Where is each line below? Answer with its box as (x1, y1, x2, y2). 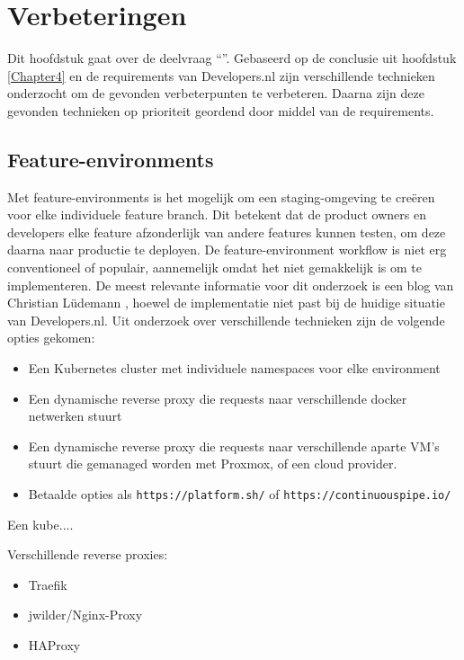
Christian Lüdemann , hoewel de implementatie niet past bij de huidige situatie (7, 293, 445, 312)
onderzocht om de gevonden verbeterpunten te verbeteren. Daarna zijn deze (7, 84, 424, 103)
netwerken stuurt (28, 406, 122, 425)
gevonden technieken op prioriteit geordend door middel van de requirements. (7, 101, 434, 120)
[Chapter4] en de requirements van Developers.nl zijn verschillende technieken (7, 66, 435, 85)
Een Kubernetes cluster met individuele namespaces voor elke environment (28, 359, 441, 378)
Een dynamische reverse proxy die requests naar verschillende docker (28, 388, 407, 407)
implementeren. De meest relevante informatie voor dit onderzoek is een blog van (7, 275, 454, 294)
